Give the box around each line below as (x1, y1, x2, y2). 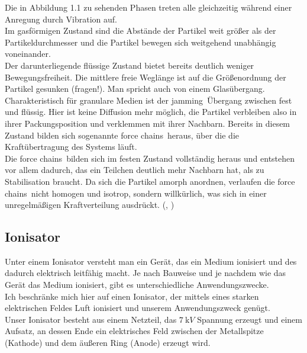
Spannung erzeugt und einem (197, 313, 302, 325)
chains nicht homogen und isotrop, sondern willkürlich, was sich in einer (5, 187, 267, 199)
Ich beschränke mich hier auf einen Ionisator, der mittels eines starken (5, 290, 259, 302)
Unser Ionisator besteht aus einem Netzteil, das (5, 313, 177, 325)
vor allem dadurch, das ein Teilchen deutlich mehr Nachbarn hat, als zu (5, 163, 264, 176)
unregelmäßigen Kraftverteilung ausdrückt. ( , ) (5, 198, 174, 211)
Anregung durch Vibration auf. (5, 12, 117, 25)
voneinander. (5, 47, 51, 60)
